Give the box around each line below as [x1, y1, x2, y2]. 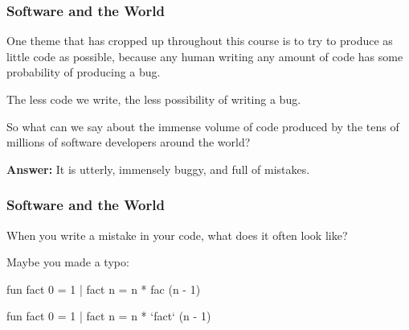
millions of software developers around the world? [6, 134, 251, 151]
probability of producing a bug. [6, 64, 161, 80]
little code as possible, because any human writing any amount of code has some [6, 47, 403, 64]
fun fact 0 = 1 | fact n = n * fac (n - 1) [6, 280, 201, 297]
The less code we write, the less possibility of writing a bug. [6, 91, 301, 107]
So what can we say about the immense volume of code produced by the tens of [6, 118, 399, 134]
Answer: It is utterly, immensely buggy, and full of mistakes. [6, 160, 310, 177]
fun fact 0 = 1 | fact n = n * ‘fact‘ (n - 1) [6, 307, 211, 324]
